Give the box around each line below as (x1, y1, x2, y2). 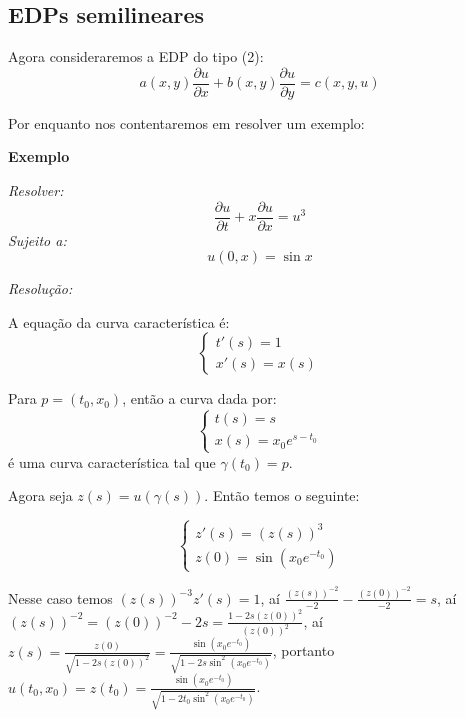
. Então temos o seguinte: (204, 485, 360, 506)
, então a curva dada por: (122, 388, 277, 409)
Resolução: (8, 278, 73, 299)
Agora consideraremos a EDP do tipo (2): (8, 46, 264, 67)
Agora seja (8, 485, 73, 506)
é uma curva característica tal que (8, 451, 216, 472)
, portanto (272, 640, 335, 661)
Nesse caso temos (8, 587, 113, 608)
